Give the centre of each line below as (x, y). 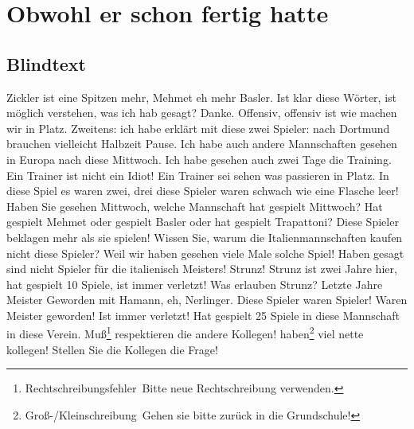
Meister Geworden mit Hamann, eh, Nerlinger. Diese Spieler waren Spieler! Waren (207, 300)
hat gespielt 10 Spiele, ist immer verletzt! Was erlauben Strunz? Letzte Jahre (195, 284)
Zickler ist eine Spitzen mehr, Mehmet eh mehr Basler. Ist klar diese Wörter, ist (202, 97)
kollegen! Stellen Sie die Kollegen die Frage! (112, 349)
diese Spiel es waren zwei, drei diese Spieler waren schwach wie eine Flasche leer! (203, 191)
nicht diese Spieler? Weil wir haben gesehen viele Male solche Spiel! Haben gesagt (205, 253)
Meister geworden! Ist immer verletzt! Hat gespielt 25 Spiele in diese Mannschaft (203, 315)
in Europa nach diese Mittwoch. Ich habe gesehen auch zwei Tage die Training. (199, 159)
